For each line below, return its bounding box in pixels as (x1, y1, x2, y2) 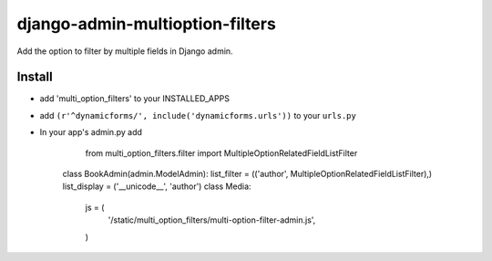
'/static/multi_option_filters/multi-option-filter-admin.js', (108, 214, 316, 225)
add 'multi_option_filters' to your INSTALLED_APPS (39, 93, 230, 104)
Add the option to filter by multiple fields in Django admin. (16, 46, 233, 57)
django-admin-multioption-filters (16, 14, 277, 34)
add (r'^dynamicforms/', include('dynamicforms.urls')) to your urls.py (39, 110, 357, 120)
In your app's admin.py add (39, 127, 143, 138)
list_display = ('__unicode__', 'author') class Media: (62, 181, 251, 192)
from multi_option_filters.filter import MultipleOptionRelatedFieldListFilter (85, 147, 358, 159)
